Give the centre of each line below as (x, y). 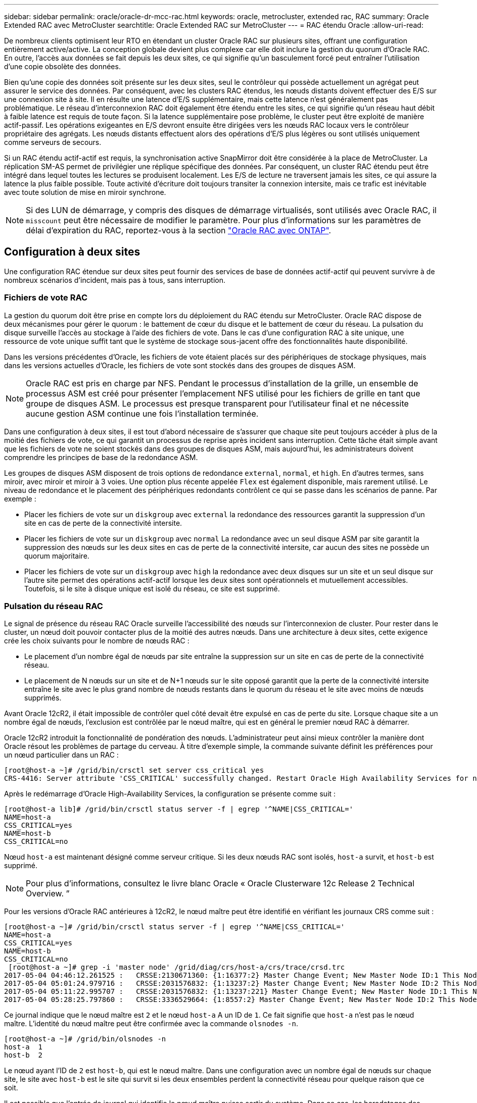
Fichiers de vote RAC (46, 298)
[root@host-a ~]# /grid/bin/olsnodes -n (85, 1039)
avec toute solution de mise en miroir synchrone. (85, 192)
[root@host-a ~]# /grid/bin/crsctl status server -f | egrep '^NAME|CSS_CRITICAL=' (175, 927)
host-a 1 (23, 1047)
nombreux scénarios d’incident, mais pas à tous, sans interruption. (115, 280)
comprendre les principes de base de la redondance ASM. (101, 457)
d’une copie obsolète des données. (62, 66)
